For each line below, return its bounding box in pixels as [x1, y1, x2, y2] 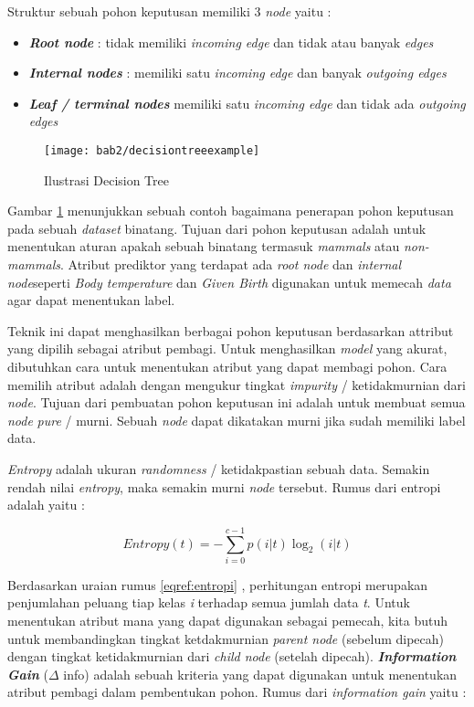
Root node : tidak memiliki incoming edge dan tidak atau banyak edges [28, 32, 434, 51]
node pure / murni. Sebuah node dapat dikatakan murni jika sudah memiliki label [7, 410, 466, 429]
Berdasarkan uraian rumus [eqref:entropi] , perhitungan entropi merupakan [7, 575, 428, 594]
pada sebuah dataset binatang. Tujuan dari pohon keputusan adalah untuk [7, 218, 427, 237]
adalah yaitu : [7, 495, 85, 514]
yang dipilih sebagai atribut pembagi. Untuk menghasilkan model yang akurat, [7, 339, 448, 358]
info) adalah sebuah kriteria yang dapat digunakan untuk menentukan [63, 664, 458, 683]
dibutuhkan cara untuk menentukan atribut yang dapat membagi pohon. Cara [7, 356, 448, 375]
